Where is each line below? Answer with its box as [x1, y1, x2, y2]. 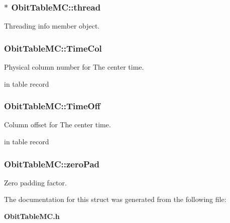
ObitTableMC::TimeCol [4, 42, 102, 54]
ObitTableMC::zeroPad [4, 157, 100, 170]
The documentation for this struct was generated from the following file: [4, 194, 226, 204]
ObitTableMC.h [4, 211, 60, 221]
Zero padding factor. [4, 177, 67, 187]
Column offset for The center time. [4, 119, 111, 130]
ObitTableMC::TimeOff [4, 100, 100, 112]
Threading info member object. [4, 21, 100, 31]
